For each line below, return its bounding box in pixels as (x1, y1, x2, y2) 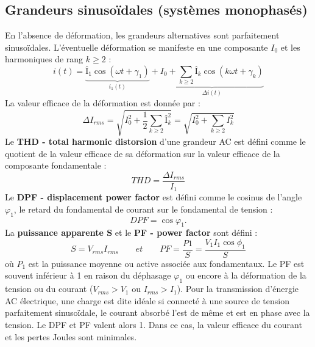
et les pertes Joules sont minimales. (5, 330, 137, 343)
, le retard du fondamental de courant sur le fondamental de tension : (13, 202, 273, 215)
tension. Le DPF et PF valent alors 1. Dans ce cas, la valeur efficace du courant (5, 318, 302, 331)
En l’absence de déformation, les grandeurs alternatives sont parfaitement (5, 29, 280, 42)
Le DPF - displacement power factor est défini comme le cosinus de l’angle (5, 191, 302, 203)
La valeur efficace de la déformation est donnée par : (5, 96, 200, 109)
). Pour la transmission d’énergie (177, 282, 299, 295)
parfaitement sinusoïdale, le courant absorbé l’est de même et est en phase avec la (5, 306, 310, 319)
